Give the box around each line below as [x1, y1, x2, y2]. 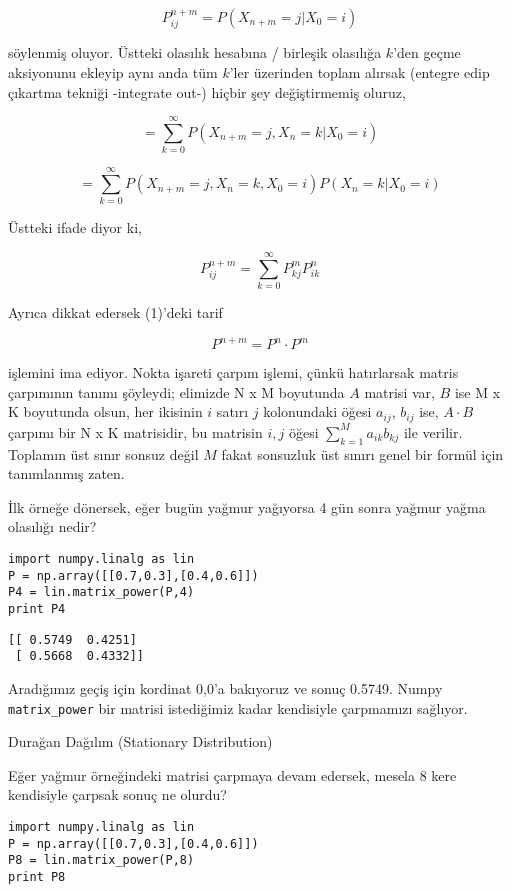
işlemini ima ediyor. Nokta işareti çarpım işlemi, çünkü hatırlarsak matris [8, 362, 459, 383]
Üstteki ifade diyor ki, [8, 217, 142, 238]
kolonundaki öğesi [263, 401, 372, 422]
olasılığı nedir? [8, 516, 97, 537]
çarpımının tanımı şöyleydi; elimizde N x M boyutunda [8, 381, 345, 402]
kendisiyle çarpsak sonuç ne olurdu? [8, 784, 227, 805]
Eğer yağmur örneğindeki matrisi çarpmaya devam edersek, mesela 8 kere [8, 764, 457, 785]
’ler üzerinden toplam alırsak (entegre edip [229, 62, 490, 83]
